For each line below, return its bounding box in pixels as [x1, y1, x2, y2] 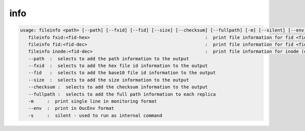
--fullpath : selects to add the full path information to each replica [28, 91, 216, 97]
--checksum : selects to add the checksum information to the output [28, 84, 208, 90]
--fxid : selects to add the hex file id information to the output [28, 63, 208, 69]
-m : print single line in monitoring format [28, 99, 157, 104]
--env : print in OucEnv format [28, 106, 114, 111]
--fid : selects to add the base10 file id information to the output [28, 70, 216, 76]
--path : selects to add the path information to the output [28, 56, 189, 61]
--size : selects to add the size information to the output [28, 77, 189, 83]
